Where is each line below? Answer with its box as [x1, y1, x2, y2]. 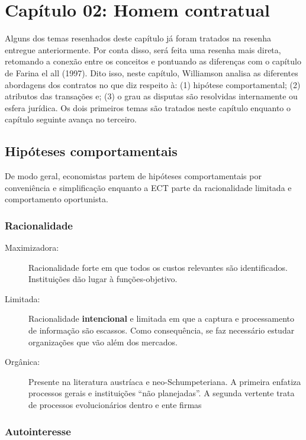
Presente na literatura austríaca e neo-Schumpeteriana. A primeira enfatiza [28, 375, 301, 387]
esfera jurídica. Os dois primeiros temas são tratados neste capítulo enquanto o [5, 101, 291, 114]
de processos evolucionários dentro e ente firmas [28, 399, 202, 411]
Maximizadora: [5, 241, 59, 254]
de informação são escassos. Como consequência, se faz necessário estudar [28, 324, 295, 337]
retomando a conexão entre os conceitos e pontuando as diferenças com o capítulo [5, 55, 301, 67]
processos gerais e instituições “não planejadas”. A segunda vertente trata [28, 387, 295, 399]
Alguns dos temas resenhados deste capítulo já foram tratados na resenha [5, 32, 271, 44]
